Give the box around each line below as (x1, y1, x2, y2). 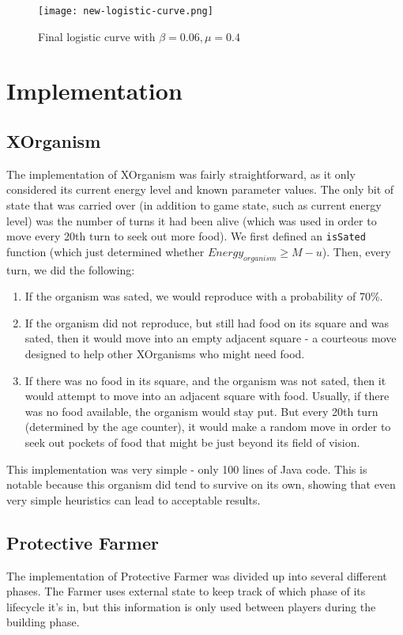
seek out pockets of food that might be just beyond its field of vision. (24, 434, 360, 450)
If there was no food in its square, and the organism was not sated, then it (24, 372, 386, 388)
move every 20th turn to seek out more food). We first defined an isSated (6, 228, 366, 244)
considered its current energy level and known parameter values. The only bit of (6, 181, 394, 198)
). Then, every (322, 243, 391, 259)
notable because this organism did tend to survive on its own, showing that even (6, 476, 396, 493)
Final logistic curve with (38, 28, 156, 44)
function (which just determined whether (6, 243, 205, 259)
